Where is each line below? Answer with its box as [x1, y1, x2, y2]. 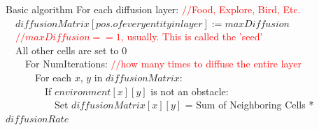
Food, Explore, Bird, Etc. [191, 2, 301, 16]
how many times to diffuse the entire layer [120, 56, 302, 71]
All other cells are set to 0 [15, 42, 127, 57]
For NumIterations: [24, 56, 108, 71]
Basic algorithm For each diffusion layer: [6, 2, 179, 16]
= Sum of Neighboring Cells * [185, 97, 314, 112]
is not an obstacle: [150, 83, 229, 98]
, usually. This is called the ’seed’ [120, 29, 263, 44]
